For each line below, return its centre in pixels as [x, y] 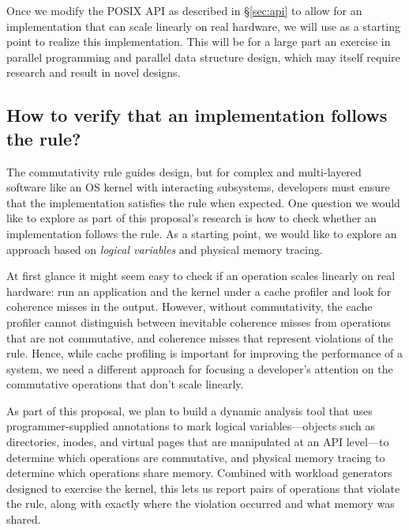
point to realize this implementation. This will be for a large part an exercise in [199, 42]
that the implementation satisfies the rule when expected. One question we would [203, 202]
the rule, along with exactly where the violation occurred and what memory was [201, 503]
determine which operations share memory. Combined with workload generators [199, 473]
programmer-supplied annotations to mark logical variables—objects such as [191, 426]
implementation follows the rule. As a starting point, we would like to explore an [202, 233]
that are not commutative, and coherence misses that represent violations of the [200, 337]
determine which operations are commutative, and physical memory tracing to [196, 457]
